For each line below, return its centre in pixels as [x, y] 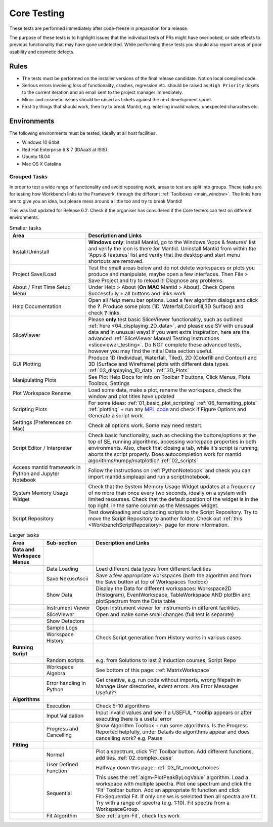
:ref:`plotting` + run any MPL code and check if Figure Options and [167, 409]
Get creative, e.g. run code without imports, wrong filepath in [168, 680]
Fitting [20, 744]
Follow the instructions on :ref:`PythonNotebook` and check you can [169, 470]
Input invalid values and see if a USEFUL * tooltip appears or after [174, 713]
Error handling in [66, 683]
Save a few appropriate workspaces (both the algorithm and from [173, 575]
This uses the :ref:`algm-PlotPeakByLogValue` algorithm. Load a [172, 777]
